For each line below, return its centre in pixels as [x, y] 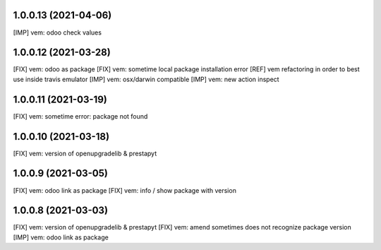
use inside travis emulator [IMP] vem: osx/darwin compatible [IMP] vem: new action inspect [146, 79]
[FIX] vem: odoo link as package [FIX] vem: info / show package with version [125, 190]
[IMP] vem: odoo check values [58, 32]
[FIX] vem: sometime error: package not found [80, 116]
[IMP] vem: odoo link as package [61, 237]
